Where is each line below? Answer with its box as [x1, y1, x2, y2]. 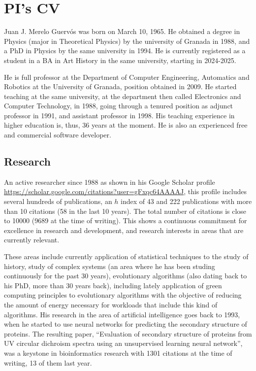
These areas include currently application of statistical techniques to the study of [4, 251, 249, 262]
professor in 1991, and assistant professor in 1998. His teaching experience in [4, 110, 235, 120]
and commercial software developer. [4, 130, 111, 140]
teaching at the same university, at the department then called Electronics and [4, 91, 241, 101]
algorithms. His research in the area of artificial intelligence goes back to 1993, [4, 309, 240, 319]
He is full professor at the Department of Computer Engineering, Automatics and [4, 71, 250, 82]
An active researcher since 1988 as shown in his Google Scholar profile [4, 176, 215, 187]
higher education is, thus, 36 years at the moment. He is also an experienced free [4, 120, 248, 130]
